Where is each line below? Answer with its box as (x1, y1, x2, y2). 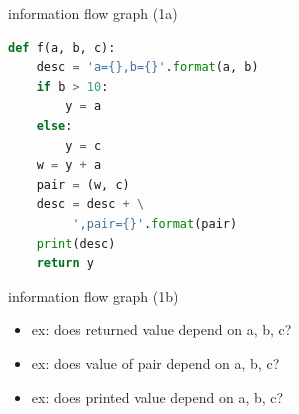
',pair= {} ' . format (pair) (72, 216, 238, 231)
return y (36, 256, 94, 271)
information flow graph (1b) (8, 285, 179, 306)
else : (36, 118, 73, 133)
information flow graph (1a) (8, 3, 178, 23)
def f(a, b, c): (8, 40, 116, 55)
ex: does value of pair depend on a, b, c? (31, 352, 280, 373)
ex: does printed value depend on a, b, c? (31, 386, 284, 407)
